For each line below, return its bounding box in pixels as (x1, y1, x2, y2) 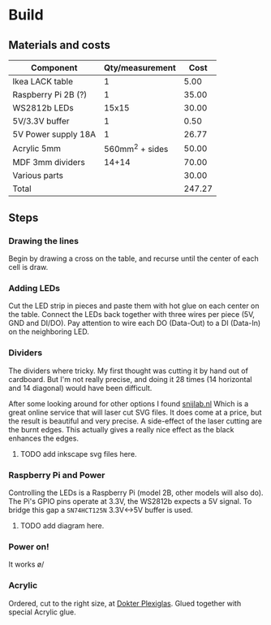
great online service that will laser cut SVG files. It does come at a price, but (8, 407, 262, 417)
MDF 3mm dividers (12, 157, 85, 168)
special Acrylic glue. (8, 607, 76, 617)
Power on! (8, 540, 49, 552)
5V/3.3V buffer (12, 115, 71, 127)
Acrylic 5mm (12, 142, 62, 154)
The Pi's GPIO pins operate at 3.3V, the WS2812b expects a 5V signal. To (8, 496, 252, 506)
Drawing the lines (8, 235, 80, 246)
